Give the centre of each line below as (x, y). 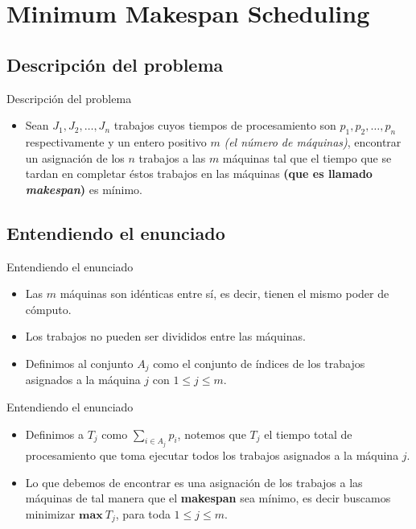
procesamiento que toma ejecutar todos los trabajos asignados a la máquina (212, 455)
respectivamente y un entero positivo (116, 141)
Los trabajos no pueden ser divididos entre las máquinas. (165, 336)
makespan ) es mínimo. (84, 189)
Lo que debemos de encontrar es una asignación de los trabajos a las (194, 482)
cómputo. (48, 309)
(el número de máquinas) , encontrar (313, 141)
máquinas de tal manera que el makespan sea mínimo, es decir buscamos (208, 498)
